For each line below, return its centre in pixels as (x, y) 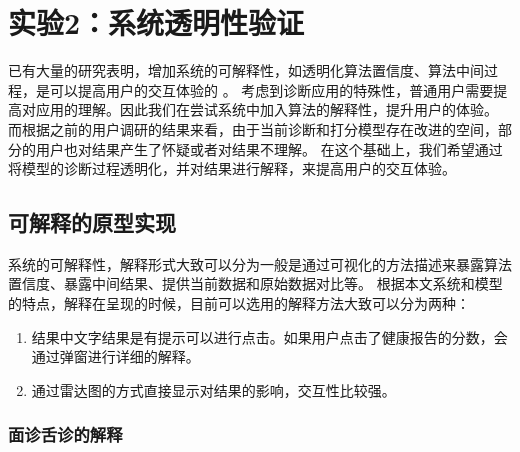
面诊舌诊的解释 (65, 434)
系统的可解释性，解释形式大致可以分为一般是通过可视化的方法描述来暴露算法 (260, 263)
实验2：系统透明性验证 (156, 22)
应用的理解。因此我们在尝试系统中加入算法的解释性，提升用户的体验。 (266, 109)
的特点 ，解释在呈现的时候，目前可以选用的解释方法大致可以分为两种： (239, 303)
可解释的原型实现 (92, 222)
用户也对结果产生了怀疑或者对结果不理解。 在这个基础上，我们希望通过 (269, 148)
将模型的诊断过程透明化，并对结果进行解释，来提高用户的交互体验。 (232, 168)
